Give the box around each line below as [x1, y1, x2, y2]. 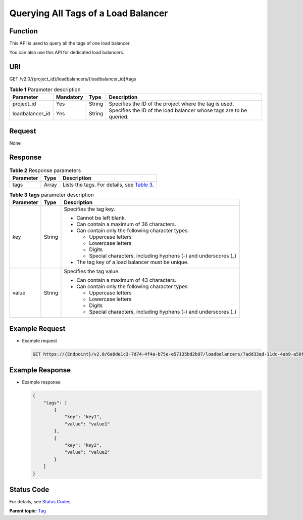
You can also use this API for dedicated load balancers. [9, 50, 125, 56]
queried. [109, 113, 129, 120]
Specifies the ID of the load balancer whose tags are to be [109, 107, 247, 114]
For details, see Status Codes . [9, 499, 72, 505]
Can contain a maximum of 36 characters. [76, 221, 176, 228]
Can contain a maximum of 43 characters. [76, 277, 177, 284]
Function [9, 27, 38, 35]
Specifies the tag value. [64, 268, 120, 275]
